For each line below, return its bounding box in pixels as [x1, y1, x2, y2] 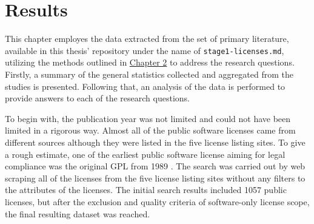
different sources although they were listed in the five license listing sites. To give [5, 135, 306, 148]
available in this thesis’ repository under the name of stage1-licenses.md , [5, 44, 284, 56]
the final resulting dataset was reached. [5, 207, 150, 220]
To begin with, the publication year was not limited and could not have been [5, 112, 291, 124]
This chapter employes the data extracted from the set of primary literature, [5, 32, 289, 45]
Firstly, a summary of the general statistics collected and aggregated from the [5, 67, 293, 80]
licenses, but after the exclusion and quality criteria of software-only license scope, [5, 195, 310, 208]
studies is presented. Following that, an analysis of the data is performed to [5, 80, 286, 92]
